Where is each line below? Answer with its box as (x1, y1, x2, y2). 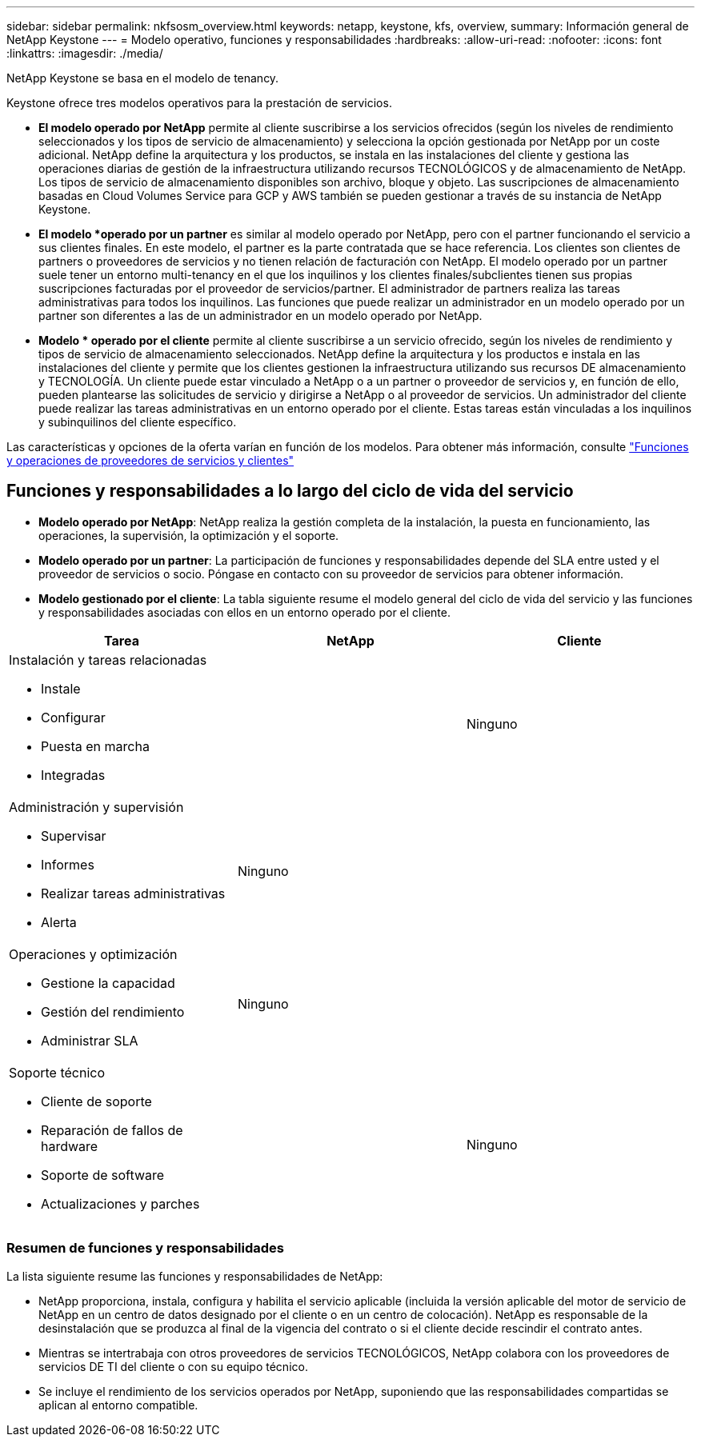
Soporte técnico (9, 1064, 106, 1081)
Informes (41, 856, 94, 873)
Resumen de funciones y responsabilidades (6, 1240, 284, 1257)
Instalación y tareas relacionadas (9, 651, 207, 668)
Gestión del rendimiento (41, 1003, 185, 1020)
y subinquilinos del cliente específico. (38, 415, 237, 429)
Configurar (41, 709, 106, 725)
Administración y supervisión (9, 798, 184, 815)
